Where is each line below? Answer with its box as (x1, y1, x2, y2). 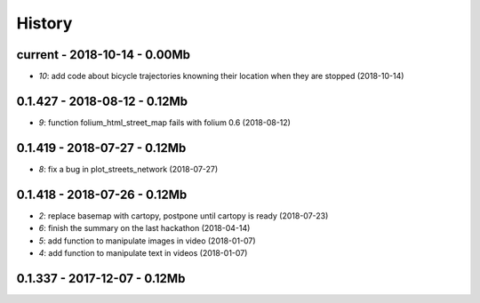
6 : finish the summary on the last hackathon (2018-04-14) (38, 223, 251, 234)
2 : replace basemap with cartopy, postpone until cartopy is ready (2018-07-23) (38, 210, 329, 221)
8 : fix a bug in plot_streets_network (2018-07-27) (38, 163, 219, 174)
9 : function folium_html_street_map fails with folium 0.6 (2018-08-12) (38, 116, 291, 128)
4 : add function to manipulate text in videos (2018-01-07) (38, 247, 248, 258)
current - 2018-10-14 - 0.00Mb (16, 47, 191, 62)
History (16, 13, 73, 33)
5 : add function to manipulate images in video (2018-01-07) (38, 235, 257, 246)
